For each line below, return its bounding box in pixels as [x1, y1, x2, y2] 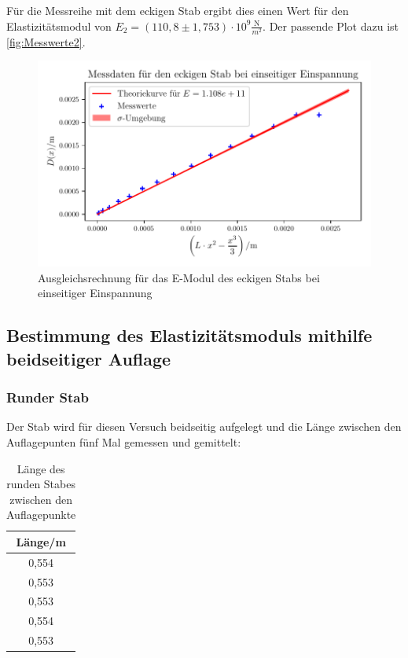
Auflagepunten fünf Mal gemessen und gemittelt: [6, 433, 241, 450]
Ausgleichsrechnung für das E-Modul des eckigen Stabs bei [38, 269, 320, 285]
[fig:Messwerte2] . [6, 33, 86, 50]
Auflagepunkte [6, 506, 76, 523]
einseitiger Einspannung [38, 285, 153, 301]
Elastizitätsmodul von [6, 17, 112, 34]
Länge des [17, 460, 65, 476]
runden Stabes [6, 476, 75, 492]
